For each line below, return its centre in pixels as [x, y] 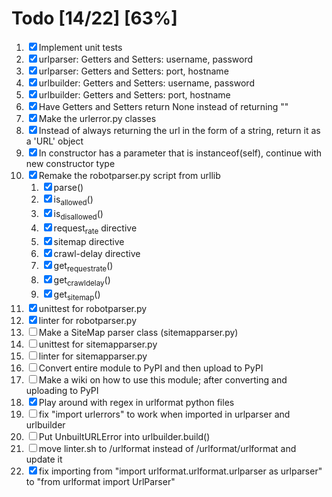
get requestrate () [83, 267]
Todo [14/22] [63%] [94, 18]
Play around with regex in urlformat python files [136, 402]
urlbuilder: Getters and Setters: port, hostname [134, 94]
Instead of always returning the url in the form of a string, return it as [179, 130]
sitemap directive [89, 242]
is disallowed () [78, 214]
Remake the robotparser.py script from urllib [129, 175]
